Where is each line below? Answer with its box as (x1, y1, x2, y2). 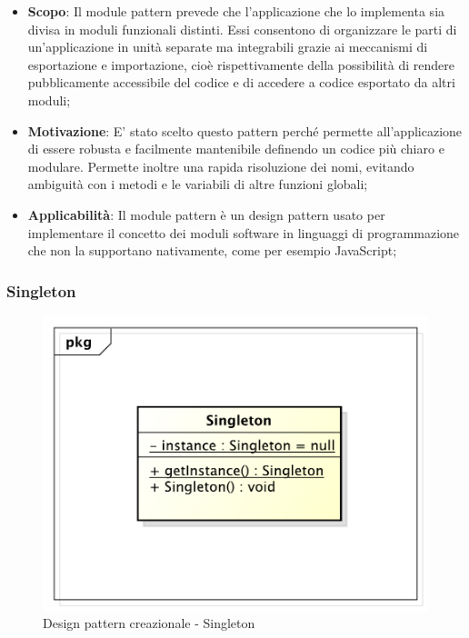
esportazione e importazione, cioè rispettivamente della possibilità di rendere (27, 55, 454, 74)
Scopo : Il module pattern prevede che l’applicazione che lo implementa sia (27, 2, 445, 20)
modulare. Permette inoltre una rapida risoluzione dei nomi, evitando (27, 156, 414, 175)
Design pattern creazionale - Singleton (43, 613, 255, 633)
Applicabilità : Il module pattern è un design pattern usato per (27, 204, 385, 224)
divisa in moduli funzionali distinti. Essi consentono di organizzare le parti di (27, 19, 457, 38)
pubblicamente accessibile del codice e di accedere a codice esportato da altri (27, 73, 455, 92)
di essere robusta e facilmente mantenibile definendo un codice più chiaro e (27, 139, 444, 158)
